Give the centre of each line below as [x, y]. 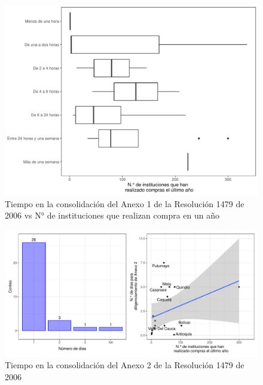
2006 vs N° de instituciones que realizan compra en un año [112, 215]
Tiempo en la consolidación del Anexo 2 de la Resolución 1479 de [125, 365]
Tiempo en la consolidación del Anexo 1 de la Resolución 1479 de [125, 203]
